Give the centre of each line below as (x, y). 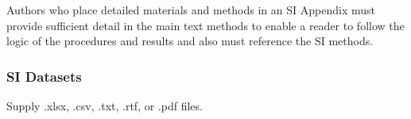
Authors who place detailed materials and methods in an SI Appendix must (191, 10)
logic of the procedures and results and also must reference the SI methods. (190, 41)
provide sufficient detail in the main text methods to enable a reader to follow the (205, 25)
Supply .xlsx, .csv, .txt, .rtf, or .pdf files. (105, 106)
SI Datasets (44, 76)
